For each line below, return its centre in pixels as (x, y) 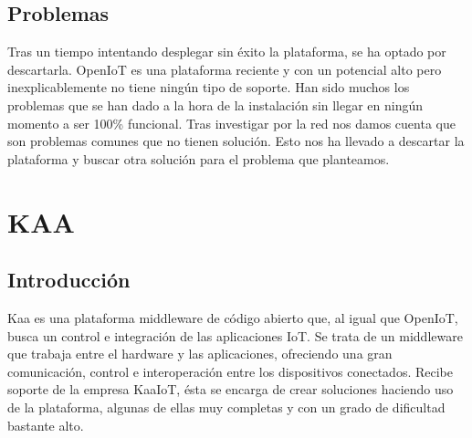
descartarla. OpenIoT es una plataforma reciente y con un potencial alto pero (225, 69)
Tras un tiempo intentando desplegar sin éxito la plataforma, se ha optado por (227, 52)
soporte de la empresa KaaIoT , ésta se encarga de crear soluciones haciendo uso (231, 389)
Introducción (69, 280)
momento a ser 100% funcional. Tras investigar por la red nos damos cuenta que (231, 123)
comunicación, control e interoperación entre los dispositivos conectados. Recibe (230, 371)
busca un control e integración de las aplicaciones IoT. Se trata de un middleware (235, 335)
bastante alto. (46, 425)
